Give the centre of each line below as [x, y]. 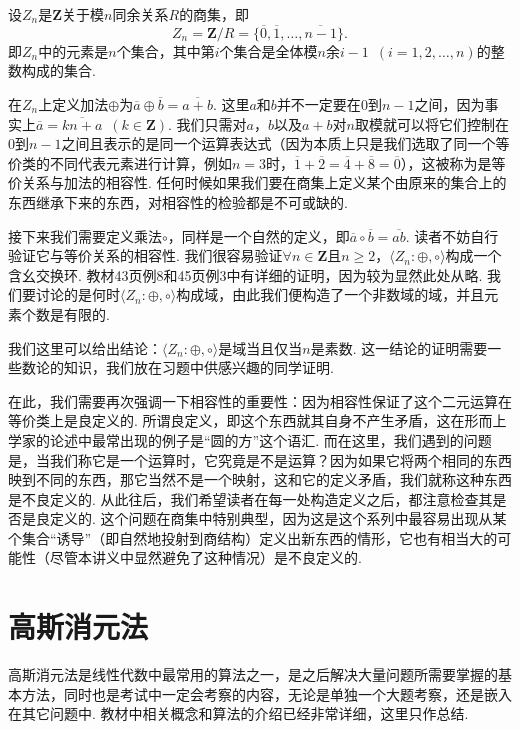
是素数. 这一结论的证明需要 [399, 347]
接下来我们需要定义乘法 [85, 235]
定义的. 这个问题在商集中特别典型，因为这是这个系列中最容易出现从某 [278, 518]
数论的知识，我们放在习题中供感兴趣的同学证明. [177, 367]
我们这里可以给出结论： [85, 347]
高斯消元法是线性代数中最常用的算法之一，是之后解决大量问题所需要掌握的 [253, 674]
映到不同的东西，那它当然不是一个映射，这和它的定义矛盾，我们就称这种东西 [260, 479]
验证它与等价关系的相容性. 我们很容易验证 [145, 255]
